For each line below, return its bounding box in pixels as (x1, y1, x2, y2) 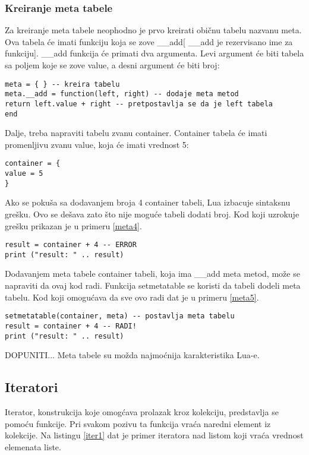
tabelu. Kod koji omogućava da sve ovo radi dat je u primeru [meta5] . (5, 290, 259, 303)
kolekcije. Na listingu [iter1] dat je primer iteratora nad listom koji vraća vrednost (5, 429, 304, 441)
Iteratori (5, 378, 58, 396)
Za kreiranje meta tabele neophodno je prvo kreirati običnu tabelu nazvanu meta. (5, 24, 302, 36)
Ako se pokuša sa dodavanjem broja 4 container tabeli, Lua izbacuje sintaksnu (5, 196, 291, 208)
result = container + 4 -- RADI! (5, 321, 137, 330)
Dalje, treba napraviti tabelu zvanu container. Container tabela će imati (5, 127, 267, 139)
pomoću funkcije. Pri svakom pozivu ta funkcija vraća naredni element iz (5, 417, 271, 429)
